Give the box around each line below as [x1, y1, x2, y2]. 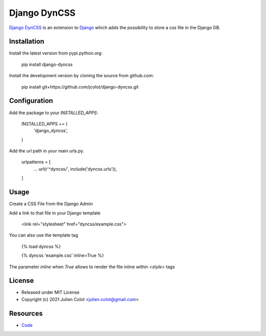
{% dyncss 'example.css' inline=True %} [21, 252, 104, 258]
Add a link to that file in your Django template [9, 210, 101, 216]
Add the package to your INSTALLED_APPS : [9, 110, 99, 116]
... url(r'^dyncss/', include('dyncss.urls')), [33, 166, 117, 172]
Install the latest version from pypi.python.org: [9, 50, 103, 56]
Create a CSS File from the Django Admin [9, 201, 93, 207]
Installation [9, 37, 44, 46]
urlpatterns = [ [21, 159, 51, 165]
